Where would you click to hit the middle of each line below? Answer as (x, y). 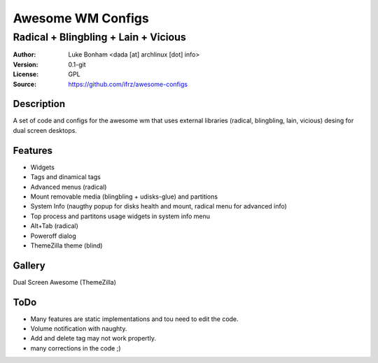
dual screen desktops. (45, 130)
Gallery (29, 265)
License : (26, 74)
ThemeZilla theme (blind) (66, 245)
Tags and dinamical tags (65, 177)
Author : (24, 55)
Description (39, 104)
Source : (25, 84)
